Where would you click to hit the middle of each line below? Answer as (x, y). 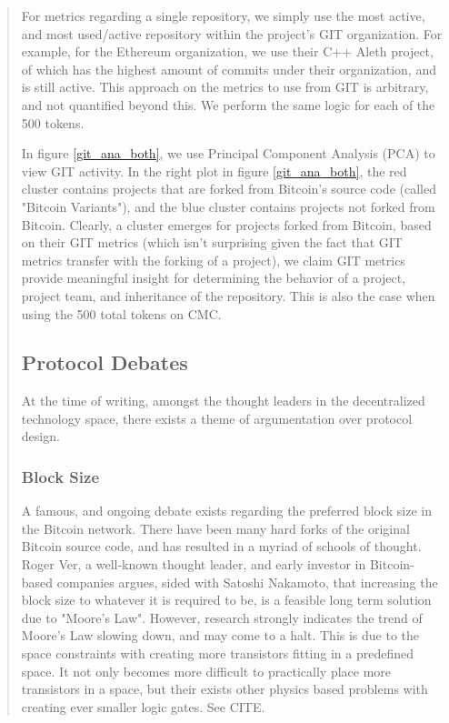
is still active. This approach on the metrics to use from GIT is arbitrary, (225, 87)
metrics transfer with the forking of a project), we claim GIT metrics (213, 260)
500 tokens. (53, 122)
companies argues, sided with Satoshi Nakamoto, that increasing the (247, 582)
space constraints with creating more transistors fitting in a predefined (217, 653)
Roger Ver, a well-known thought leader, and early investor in (194, 564)
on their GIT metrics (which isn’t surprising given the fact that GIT (212, 242)
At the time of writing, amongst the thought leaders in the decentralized (223, 401)
